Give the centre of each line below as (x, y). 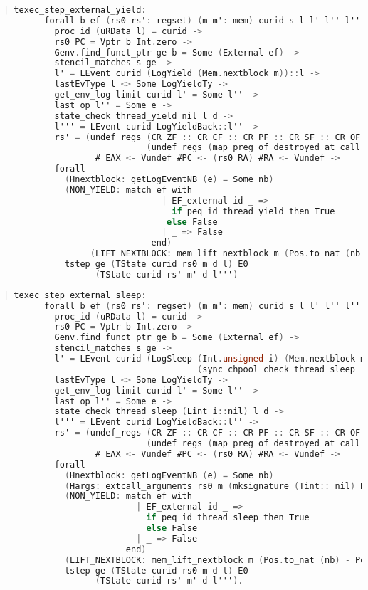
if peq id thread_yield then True (253, 211)
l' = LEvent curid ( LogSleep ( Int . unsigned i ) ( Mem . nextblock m (210, 359)
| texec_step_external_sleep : (75, 295)
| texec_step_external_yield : (75, 10)
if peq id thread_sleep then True (228, 518)
